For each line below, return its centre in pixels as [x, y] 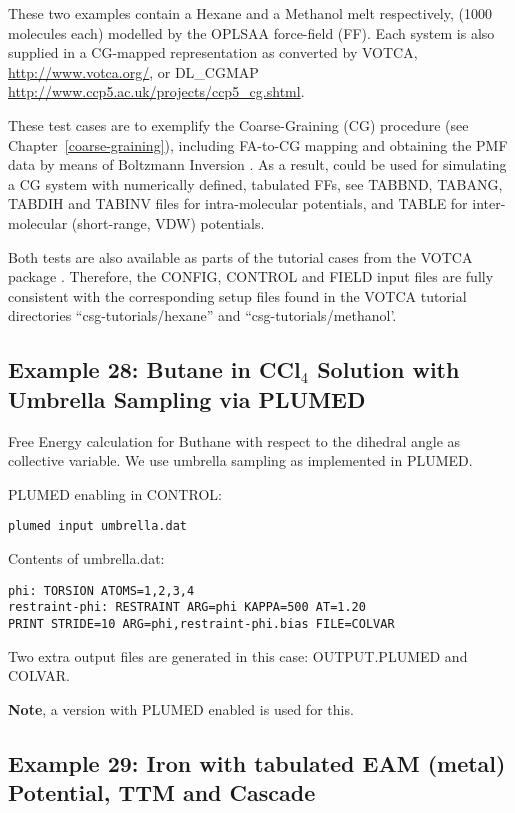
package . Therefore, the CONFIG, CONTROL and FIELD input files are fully [251, 276]
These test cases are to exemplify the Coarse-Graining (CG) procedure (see [238, 124]
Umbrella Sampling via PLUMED [187, 398]
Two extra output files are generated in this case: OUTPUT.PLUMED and [238, 655]
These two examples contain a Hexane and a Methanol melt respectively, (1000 [250, 13]
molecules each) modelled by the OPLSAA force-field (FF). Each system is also [251, 32]
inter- [489, 203]
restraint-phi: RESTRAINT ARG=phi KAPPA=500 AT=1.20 [187, 607]
